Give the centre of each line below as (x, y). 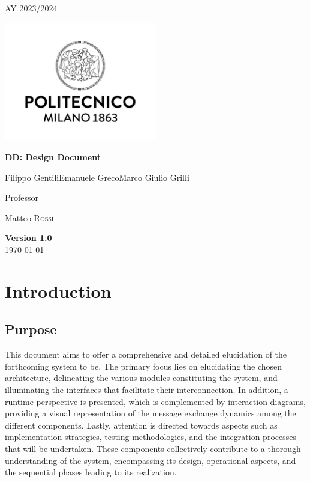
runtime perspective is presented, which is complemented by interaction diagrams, (155, 401)
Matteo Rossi (29, 217)
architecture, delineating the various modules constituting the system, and (141, 378)
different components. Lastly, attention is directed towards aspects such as (141, 425)
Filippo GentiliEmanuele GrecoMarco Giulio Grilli (97, 177)
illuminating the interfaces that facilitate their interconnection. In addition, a (147, 389)
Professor (22, 197)
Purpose (31, 329)
